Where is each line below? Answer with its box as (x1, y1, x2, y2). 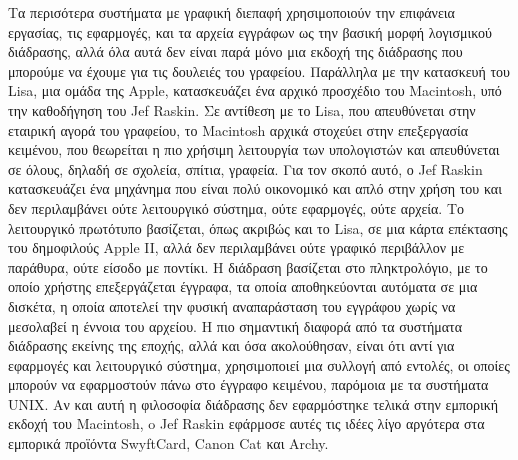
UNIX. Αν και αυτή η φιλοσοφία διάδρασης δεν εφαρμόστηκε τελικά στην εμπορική (8, 393, 499, 414)
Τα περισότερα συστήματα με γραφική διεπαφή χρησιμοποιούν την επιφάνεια (8, 2, 455, 22)
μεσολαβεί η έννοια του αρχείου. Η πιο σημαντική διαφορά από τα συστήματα (8, 315, 463, 336)
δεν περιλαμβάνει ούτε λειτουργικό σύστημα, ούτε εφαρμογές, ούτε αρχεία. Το (8, 197, 465, 218)
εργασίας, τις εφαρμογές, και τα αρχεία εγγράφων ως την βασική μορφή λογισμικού (8, 21, 493, 42)
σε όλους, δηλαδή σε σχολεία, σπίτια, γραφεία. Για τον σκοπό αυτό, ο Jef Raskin (8, 158, 483, 179)
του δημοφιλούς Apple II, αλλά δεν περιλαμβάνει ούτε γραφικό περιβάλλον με (8, 237, 465, 258)
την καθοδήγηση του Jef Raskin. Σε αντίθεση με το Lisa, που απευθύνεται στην (8, 99, 476, 120)
